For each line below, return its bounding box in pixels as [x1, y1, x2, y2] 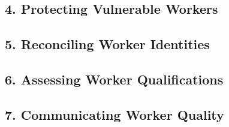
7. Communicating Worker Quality [5, 105, 224, 123]
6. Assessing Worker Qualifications [5, 69, 224, 88]
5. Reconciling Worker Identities [5, 35, 210, 53]
